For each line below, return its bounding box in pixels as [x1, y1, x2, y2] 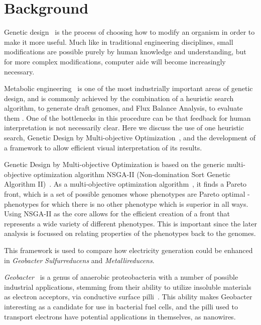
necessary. [4, 66, 35, 76]
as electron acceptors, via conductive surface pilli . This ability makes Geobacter [4, 291, 252, 302]
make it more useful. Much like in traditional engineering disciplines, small [4, 36, 233, 47]
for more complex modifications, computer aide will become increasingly [4, 56, 226, 66]
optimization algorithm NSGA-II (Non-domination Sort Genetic [34, 169, 230, 179]
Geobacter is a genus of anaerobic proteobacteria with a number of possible [4, 272, 238, 282]
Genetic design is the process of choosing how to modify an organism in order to [4, 27, 255, 37]
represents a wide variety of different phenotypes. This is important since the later [4, 218, 257, 228]
